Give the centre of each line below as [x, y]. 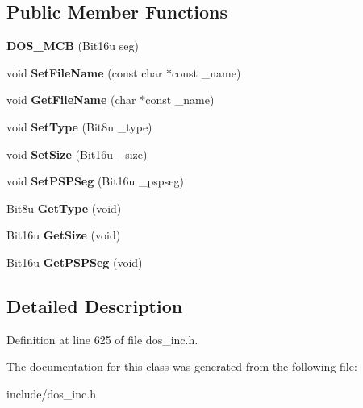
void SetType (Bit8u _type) [79, 126]
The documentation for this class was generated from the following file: [182, 366]
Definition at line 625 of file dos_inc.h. [102, 339]
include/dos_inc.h [51, 393]
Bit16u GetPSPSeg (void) [75, 262]
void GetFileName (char [71, 100]
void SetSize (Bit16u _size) [77, 154]
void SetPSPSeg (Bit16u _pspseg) [95, 181]
